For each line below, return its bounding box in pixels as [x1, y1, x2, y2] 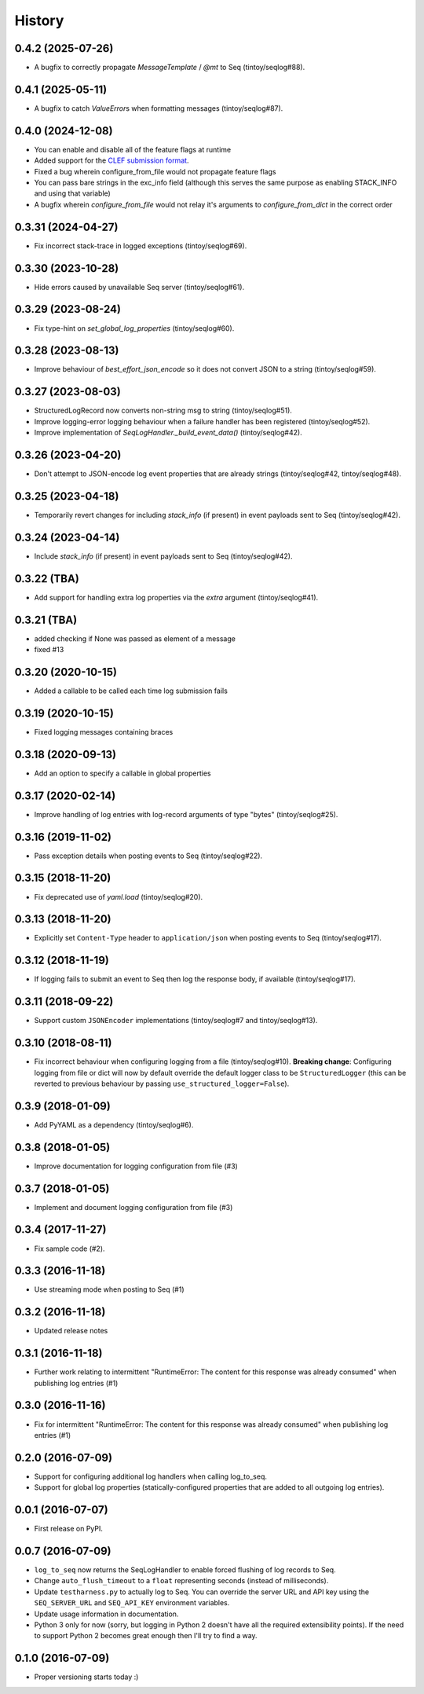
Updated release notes [34, 1326, 108, 1336]
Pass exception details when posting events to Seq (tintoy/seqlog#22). [34, 851, 263, 860]
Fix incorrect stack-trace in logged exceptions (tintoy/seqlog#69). [34, 240, 247, 251]
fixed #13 [34, 645, 64, 654]
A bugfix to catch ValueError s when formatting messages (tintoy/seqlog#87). [34, 103, 283, 113]
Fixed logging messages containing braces [34, 727, 174, 736]
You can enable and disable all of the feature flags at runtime [34, 145, 232, 154]
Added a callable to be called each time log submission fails [34, 686, 228, 695]
